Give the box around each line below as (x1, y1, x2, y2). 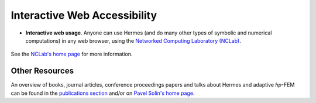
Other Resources (11, 66, 74, 76)
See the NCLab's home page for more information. (11, 50, 133, 58)
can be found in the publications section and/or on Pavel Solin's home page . (11, 90, 195, 97)
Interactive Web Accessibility (11, 9, 157, 22)
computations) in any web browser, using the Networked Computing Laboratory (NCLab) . (25, 37, 241, 44)
